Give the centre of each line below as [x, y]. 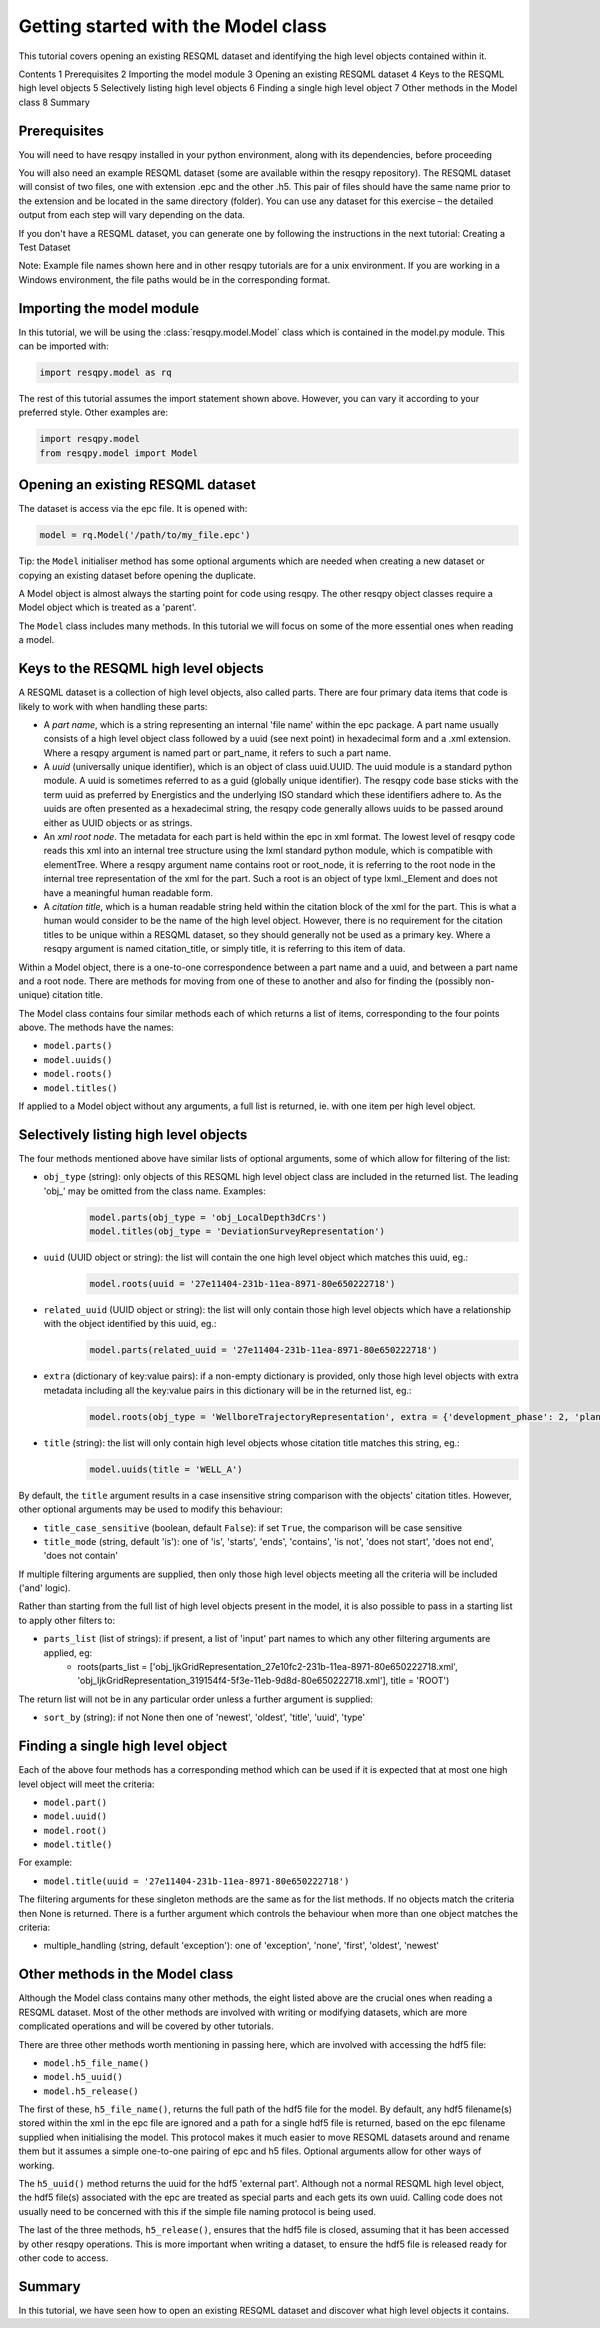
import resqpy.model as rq [105, 373]
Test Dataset [44, 247]
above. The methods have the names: [96, 1027]
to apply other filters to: [66, 1620]
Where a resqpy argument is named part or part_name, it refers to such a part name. [217, 752]
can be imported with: [63, 346]
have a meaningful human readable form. [128, 892]
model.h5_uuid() [83, 2077]
